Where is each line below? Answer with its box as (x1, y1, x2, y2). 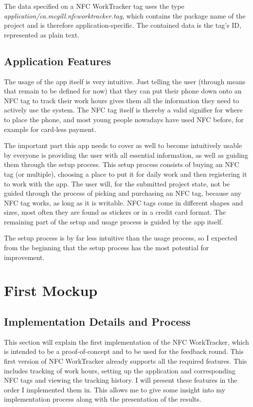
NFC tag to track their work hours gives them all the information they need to (4, 95, 239, 105)
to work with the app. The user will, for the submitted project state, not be (4, 178, 230, 188)
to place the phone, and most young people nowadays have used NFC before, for (4, 114, 244, 124)
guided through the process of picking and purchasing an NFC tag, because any (4, 188, 241, 198)
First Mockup (4, 280, 98, 300)
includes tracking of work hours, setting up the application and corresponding (4, 365, 235, 375)
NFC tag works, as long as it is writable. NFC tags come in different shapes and (4, 197, 243, 207)
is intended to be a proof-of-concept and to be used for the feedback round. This (4, 346, 244, 356)
